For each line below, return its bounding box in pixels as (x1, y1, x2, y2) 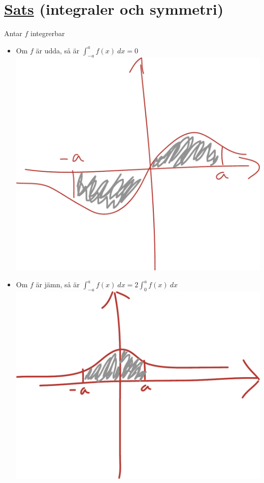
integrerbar (30, 28, 65, 39)
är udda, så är (36, 45, 80, 55)
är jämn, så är (36, 279, 80, 290)
